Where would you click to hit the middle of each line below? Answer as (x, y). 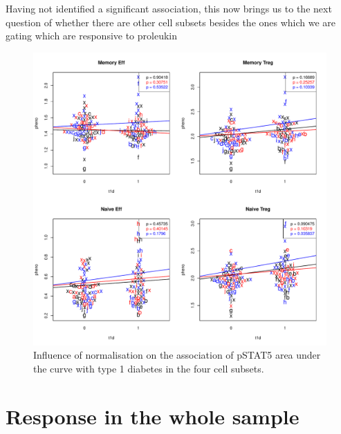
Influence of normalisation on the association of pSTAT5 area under (177, 355)
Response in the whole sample (153, 416)
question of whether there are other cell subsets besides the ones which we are (171, 22)
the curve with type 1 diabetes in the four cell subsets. (149, 368)
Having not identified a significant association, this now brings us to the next (169, 8)
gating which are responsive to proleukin (92, 36)
